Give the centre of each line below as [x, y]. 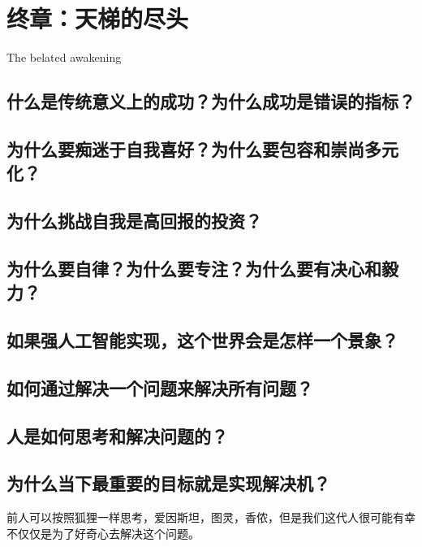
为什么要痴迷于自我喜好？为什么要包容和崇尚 [185, 148]
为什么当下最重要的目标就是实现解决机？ [168, 483]
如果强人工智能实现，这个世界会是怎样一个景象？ [202, 340]
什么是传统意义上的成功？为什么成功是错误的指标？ [211, 101]
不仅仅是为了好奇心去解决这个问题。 [103, 533]
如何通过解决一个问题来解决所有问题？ [160, 387]
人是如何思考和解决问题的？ [117, 435]
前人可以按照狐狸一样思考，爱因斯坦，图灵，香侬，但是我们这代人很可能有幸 [211, 517]
